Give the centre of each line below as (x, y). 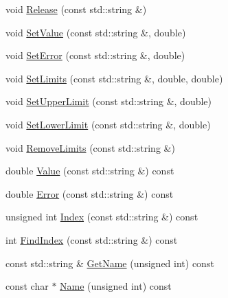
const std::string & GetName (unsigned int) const (110, 263)
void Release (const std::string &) (76, 9)
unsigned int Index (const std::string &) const (102, 217)
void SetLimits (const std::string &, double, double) (114, 78)
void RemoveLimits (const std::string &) (90, 147)
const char (27, 286)
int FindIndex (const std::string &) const (92, 239)
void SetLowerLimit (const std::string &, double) (108, 124)
